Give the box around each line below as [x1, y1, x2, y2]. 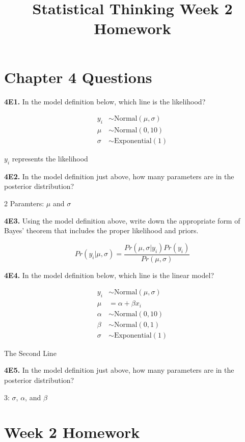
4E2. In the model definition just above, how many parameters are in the [4, 171, 234, 181]
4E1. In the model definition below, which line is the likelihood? [4, 96, 206, 106]
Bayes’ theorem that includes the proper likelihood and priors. [4, 225, 199, 236]
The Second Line [4, 347, 57, 358]
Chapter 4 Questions [4, 66, 152, 87]
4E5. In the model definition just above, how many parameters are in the [4, 365, 234, 375]
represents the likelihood [12, 153, 88, 163]
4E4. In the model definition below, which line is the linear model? [4, 269, 214, 280]
